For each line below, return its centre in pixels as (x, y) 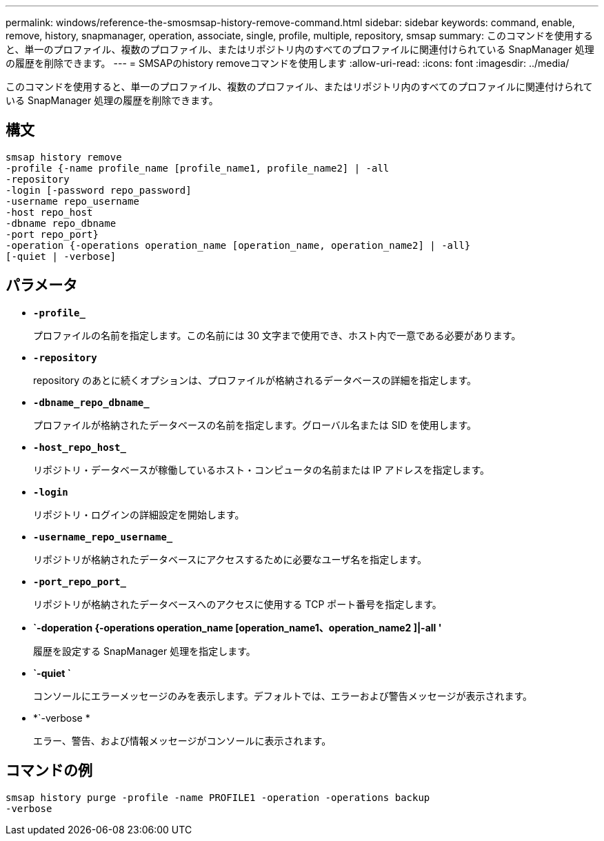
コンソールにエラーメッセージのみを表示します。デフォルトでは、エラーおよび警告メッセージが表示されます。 (283, 696)
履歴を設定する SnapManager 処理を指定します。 (144, 651)
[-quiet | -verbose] (61, 256)
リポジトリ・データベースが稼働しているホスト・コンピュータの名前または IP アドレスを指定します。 (262, 469)
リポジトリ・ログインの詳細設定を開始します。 (139, 514)
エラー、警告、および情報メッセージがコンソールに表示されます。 (182, 740)
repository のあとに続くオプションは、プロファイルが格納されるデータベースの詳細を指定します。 (255, 380)
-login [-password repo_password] (99, 190)
